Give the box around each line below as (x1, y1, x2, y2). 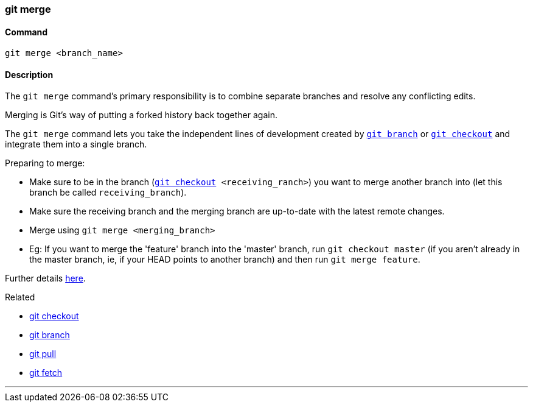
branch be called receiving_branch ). (29, 187, 187, 198)
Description (5, 69, 54, 80)
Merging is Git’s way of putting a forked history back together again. (5, 110, 277, 121)
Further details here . (5, 273, 86, 284)
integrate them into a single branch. (5, 139, 147, 150)
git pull (29, 349, 57, 359)
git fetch (29, 367, 63, 378)
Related (5, 292, 35, 303)
